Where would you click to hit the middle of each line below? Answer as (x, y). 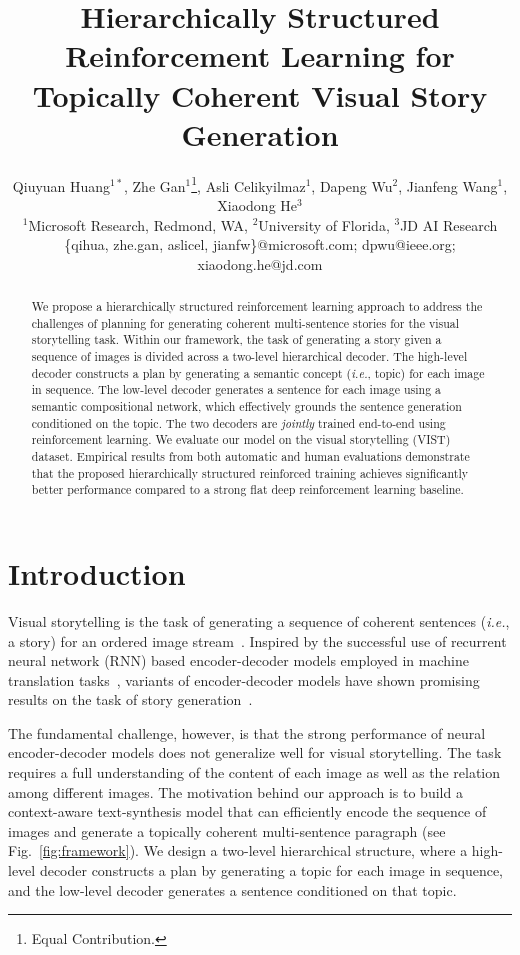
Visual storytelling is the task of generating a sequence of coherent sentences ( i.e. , (259, 620)
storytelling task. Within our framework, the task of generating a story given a (236, 339)
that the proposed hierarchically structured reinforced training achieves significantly (250, 472)
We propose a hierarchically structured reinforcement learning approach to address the (257, 306)
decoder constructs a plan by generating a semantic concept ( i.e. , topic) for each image (258, 372)
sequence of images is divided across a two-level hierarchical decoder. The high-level (249, 356)
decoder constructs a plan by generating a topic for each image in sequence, (271, 870)
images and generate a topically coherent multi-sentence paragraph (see (227, 830)
